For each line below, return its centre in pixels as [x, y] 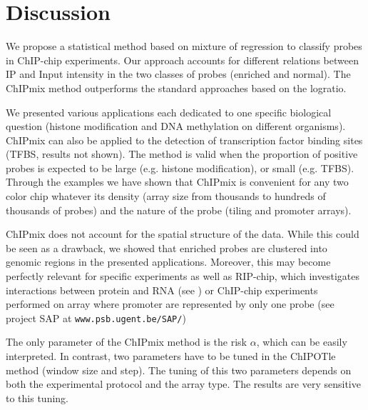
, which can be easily [302, 342]
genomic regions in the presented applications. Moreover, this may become [168, 262]
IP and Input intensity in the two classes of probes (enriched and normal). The [178, 74]
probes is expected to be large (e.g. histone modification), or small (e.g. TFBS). [180, 167]
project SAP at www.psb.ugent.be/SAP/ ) [96, 317]
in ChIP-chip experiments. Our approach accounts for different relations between [182, 60]
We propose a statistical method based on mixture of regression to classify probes [184, 46]
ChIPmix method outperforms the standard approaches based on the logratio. [176, 87]
